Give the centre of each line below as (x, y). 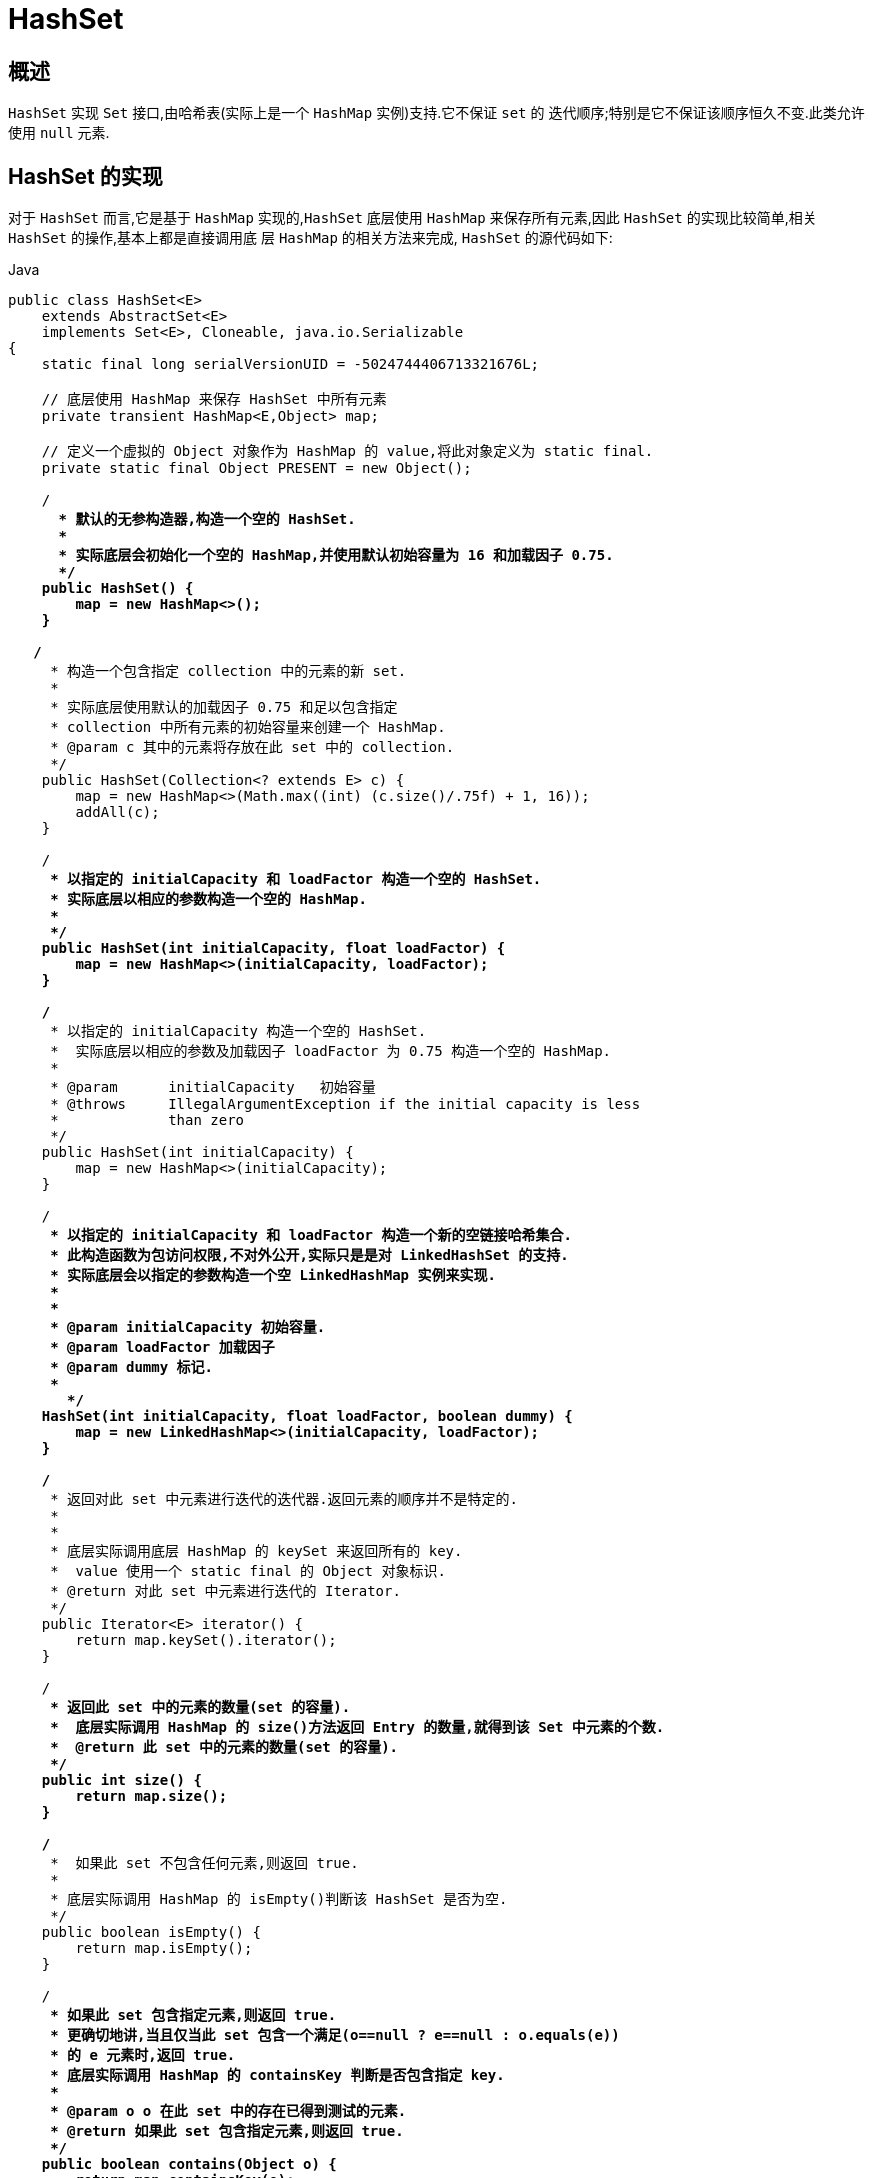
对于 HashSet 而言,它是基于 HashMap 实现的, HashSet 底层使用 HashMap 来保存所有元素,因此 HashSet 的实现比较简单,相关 (412, 218)
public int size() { (121, 1780)
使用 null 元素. (59, 133)
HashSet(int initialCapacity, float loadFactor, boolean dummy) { (307, 1416)
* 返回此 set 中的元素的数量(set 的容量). (200, 1707)
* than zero (147, 1120)
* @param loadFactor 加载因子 (162, 1347)
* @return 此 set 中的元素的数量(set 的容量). (224, 1747)
